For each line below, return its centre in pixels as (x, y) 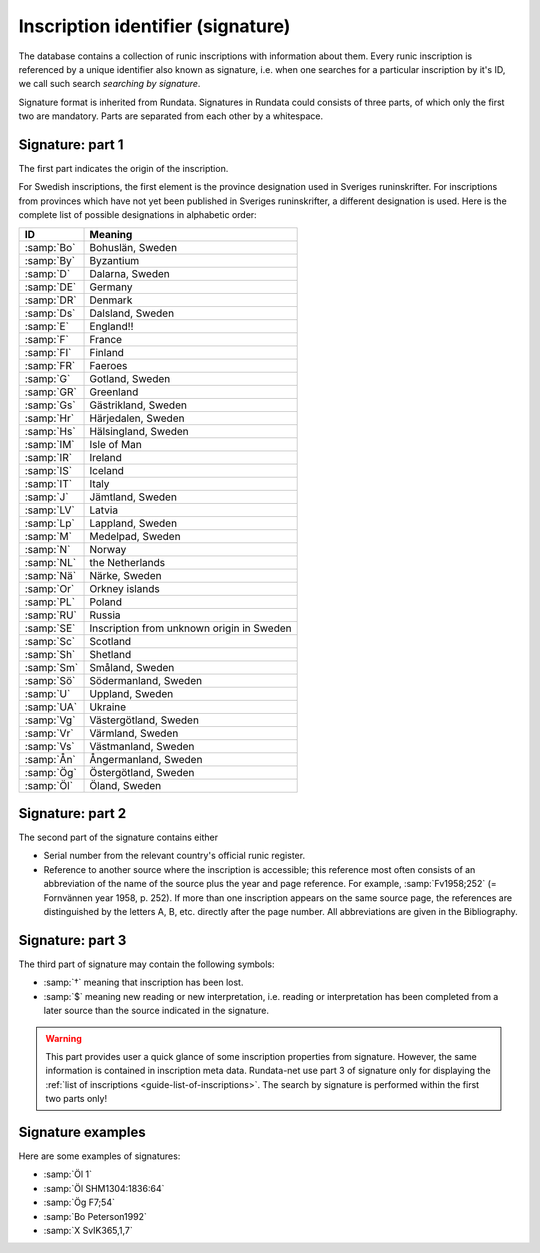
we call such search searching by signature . (109, 84)
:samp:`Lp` (49, 523)
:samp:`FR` (50, 365)
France (106, 339)
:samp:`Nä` (50, 575)
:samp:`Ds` (50, 313)
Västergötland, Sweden (144, 720)
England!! (111, 326)
